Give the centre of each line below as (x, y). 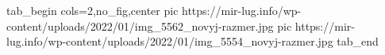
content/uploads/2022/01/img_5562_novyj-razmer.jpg (140, 26)
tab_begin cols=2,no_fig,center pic (92, 10)
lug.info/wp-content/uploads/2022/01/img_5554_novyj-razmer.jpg (170, 41)
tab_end (358, 41)
